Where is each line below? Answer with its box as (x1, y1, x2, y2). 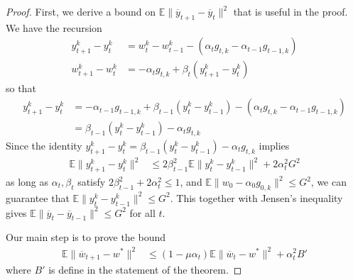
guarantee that (6, 190, 70, 205)
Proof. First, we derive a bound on (6, 4, 156, 18)
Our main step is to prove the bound (6, 230, 166, 245)
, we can (310, 174, 347, 189)
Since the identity (6, 138, 82, 152)
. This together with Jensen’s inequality (170, 190, 343, 205)
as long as (6, 174, 49, 189)
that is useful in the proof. (233, 4, 348, 18)
